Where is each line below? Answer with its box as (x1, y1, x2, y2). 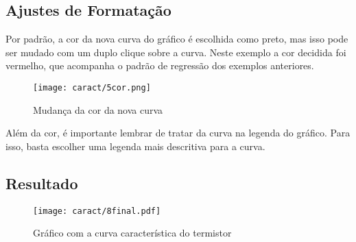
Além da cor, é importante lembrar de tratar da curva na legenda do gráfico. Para (5, 125, 351, 140)
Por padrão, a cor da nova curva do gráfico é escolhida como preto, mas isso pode (5, 32, 348, 46)
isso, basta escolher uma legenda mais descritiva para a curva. (5, 138, 265, 153)
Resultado (5, 172, 78, 193)
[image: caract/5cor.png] (33, 82, 151, 93)
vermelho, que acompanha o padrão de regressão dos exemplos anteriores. (5, 58, 314, 73)
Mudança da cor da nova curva (33, 102, 163, 117)
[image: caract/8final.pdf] (33, 206, 161, 216)
